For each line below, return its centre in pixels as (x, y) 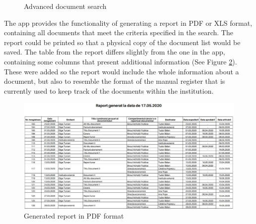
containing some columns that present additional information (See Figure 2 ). (121, 61)
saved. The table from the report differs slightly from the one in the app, (115, 52)
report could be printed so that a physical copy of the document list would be (122, 42)
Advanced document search (65, 6)
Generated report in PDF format (74, 216)
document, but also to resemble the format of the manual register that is (115, 81)
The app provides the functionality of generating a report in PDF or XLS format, (128, 23)
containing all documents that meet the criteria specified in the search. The (119, 32)
